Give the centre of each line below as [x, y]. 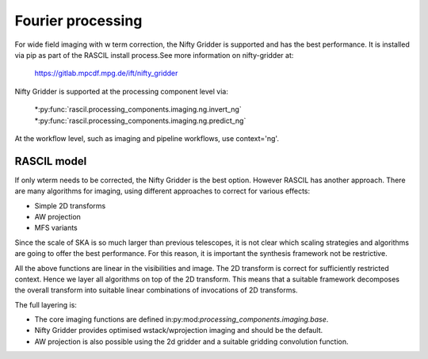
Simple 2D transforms [70, 205]
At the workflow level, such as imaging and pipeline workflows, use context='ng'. [147, 138]
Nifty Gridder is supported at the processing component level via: [122, 91]
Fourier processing [78, 21]
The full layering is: [46, 304]
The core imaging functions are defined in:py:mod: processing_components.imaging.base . [182, 319]
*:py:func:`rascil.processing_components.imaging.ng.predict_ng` [140, 120]
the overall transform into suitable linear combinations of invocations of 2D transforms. [156, 290]
